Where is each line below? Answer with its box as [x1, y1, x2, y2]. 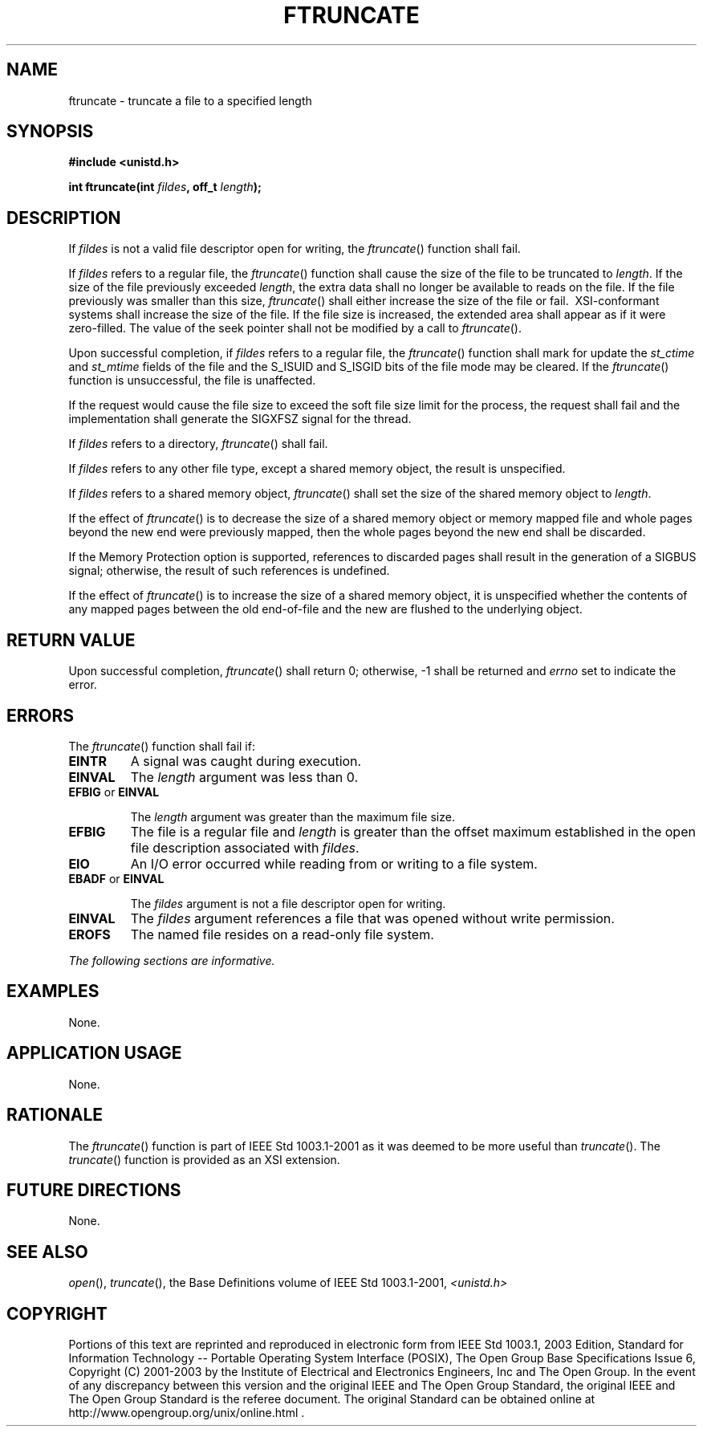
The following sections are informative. [68, 953, 275, 967]
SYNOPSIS [6, 121, 94, 142]
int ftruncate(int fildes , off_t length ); [68, 180, 262, 194]
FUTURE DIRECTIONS [6, 1179, 181, 1200]
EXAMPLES [6, 981, 100, 1002]
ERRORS [6, 705, 75, 726]
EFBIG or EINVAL [68, 784, 160, 799]
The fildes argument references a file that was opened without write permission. [130, 910, 615, 926]
